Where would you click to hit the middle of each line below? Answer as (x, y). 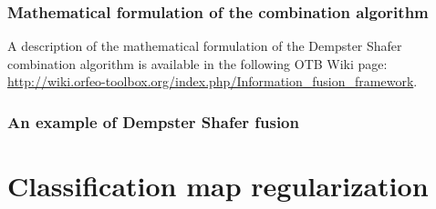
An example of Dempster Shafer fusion (153, 121)
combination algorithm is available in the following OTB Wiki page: (197, 63)
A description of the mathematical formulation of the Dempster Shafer (205, 46)
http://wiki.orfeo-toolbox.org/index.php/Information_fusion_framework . (213, 81)
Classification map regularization (218, 186)
